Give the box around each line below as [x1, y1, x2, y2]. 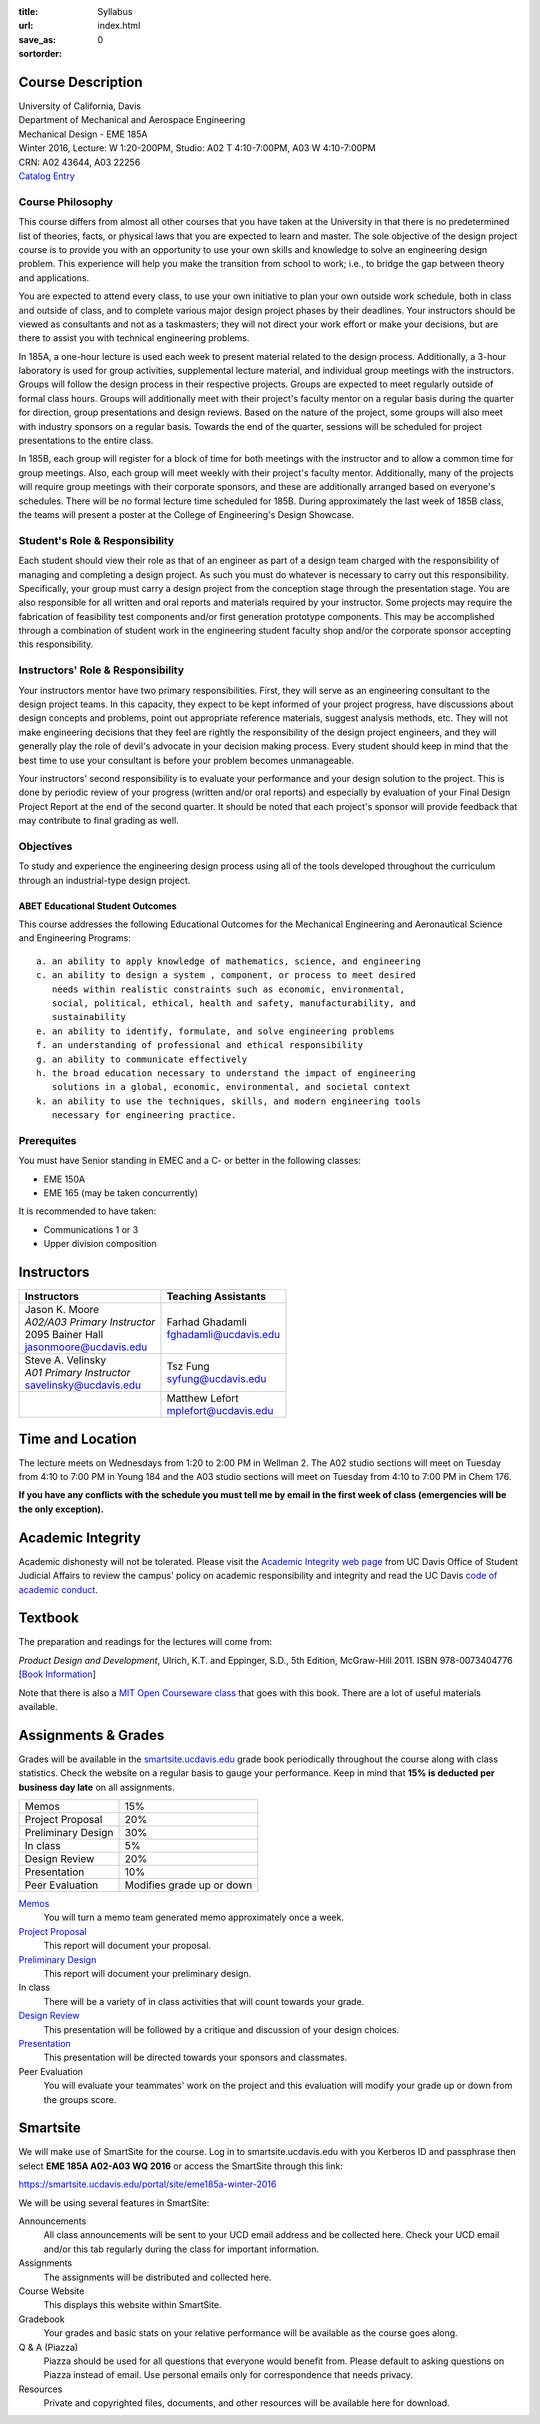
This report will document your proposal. [43, 1940, 212, 1952]
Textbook [18, 1610, 79, 1627]
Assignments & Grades [18, 1726, 165, 1744]
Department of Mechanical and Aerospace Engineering [18, 114, 246, 126]
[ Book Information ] [18, 1668, 97, 1680]
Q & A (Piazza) [18, 2341, 79, 2353]
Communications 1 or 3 [43, 1223, 139, 1235]
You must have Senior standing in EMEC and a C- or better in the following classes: [18, 1155, 362, 1167]
